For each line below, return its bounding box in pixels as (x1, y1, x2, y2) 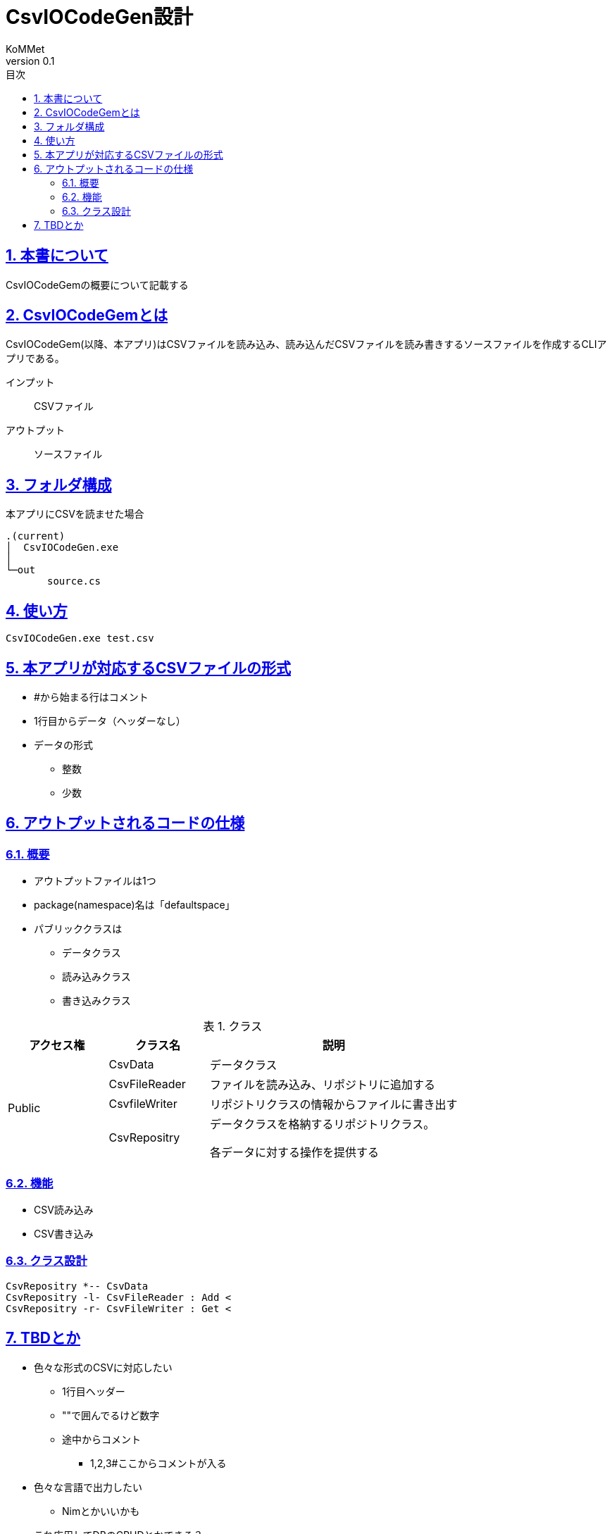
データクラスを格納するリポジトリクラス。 (209, 1117, 435, 1132)
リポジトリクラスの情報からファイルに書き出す (209, 1097, 458, 1112)
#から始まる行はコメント (34, 690, 149, 703)
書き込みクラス (62, 994, 131, 1007)
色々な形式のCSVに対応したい (34, 1361, 173, 1373)
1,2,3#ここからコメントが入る (90, 1457, 227, 1469)
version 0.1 (6, 54, 55, 67)
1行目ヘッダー (62, 1385, 125, 1397)
